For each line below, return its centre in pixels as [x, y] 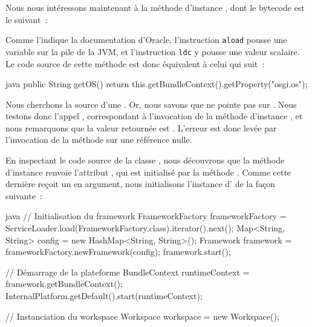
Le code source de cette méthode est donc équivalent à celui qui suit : [135, 63]
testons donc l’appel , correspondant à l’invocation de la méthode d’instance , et [154, 116]
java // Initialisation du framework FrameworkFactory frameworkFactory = [146, 216]
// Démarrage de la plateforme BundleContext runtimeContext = [128, 272]
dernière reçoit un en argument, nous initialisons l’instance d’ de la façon [141, 184]
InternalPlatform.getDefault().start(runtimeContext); [104, 296]
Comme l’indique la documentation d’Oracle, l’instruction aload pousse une [146, 40]
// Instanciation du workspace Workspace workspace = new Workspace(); [142, 316]
